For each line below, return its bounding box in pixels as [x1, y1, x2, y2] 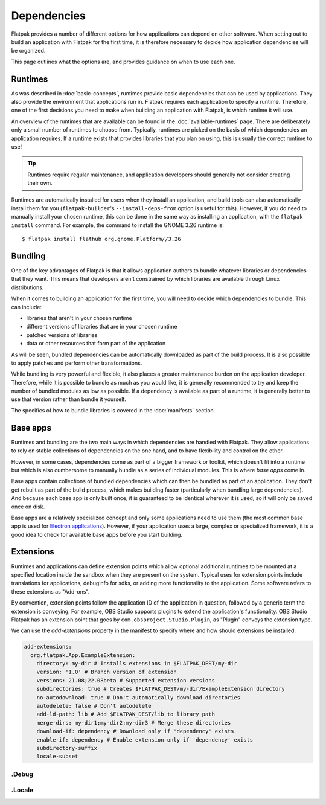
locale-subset [36, 753, 78, 760]
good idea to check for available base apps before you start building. [11, 531, 183, 538]
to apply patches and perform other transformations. [11, 359, 142, 367]
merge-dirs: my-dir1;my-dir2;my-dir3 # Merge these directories [36, 719, 231, 726]
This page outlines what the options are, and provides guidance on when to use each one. [11, 58, 235, 65]
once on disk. [11, 503, 45, 510]
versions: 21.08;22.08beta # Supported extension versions [36, 677, 216, 684]
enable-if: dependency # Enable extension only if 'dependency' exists [36, 736, 254, 743]
